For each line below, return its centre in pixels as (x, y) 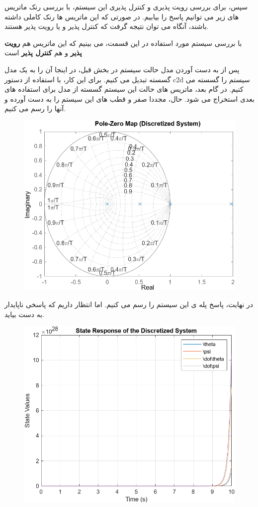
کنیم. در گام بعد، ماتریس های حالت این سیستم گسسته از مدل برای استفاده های (124, 89)
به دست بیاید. (24, 314)
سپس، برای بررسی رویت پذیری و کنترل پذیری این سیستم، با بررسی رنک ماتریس (126, 6)
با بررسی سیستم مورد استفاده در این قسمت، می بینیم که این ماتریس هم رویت (123, 43)
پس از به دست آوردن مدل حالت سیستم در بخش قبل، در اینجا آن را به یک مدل (122, 69)
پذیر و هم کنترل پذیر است (43, 53)
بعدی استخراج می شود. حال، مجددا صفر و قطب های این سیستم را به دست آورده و (129, 98)
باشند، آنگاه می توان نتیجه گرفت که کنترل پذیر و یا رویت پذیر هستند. (107, 26)
